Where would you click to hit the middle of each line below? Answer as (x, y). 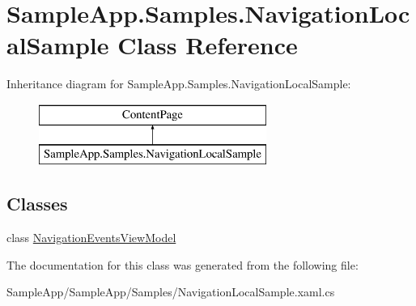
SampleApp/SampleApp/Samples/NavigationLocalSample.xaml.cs (171, 292)
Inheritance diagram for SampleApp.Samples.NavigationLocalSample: (179, 84)
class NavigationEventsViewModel (91, 238)
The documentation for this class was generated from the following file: (183, 264)
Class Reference (208, 45)
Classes (37, 204)
